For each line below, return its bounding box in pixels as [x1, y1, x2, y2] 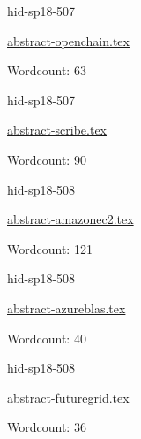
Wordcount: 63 [7, 61, 86, 80]
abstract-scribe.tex [7, 120, 108, 139]
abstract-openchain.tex [7, 31, 130, 50]
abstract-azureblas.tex [7, 298, 126, 317]
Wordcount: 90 [7, 150, 86, 168]
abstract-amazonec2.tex [7, 210, 134, 228]
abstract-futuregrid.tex [7, 388, 130, 406]
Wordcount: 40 [7, 328, 86, 347]
